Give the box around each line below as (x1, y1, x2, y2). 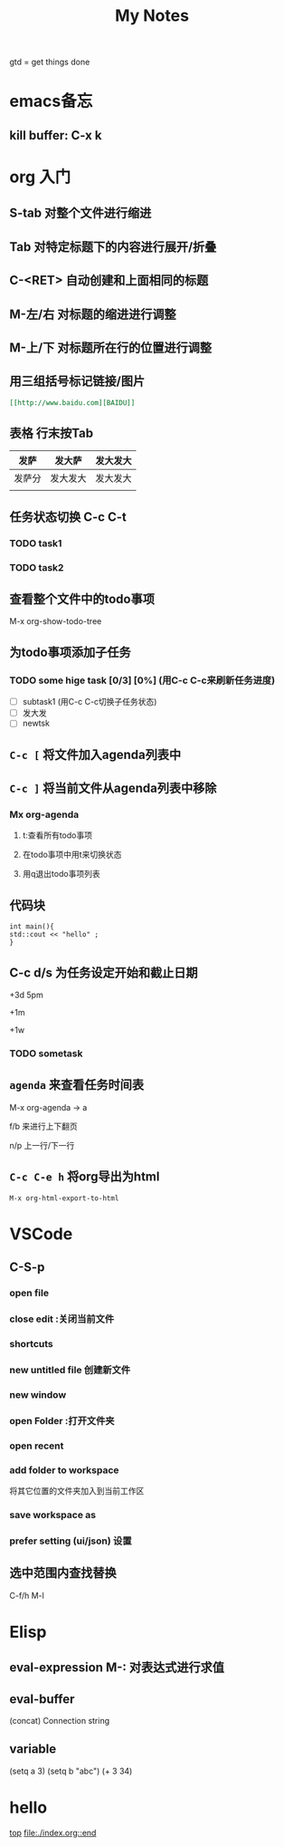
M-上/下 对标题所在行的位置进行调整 (9, 340, 213, 355)
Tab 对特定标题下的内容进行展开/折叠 (9, 239, 217, 255)
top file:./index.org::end (9, 1827, 97, 1838)
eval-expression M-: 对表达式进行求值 (9, 1659, 224, 1676)
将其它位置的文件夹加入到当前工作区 (9, 1485, 145, 1496)
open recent (9, 1439, 64, 1452)
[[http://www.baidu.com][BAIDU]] (9, 398, 136, 408)
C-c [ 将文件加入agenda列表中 (9, 746, 182, 762)
